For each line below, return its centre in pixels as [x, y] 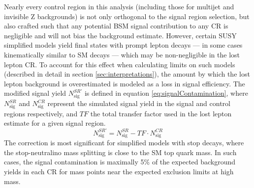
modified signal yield [35, 93]
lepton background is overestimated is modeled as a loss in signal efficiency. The [125, 83]
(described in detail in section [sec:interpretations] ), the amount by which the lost [127, 74]
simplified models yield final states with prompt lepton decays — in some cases [123, 45]
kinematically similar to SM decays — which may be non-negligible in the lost [122, 54]
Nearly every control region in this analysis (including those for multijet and [119, 6]
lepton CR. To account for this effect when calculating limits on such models [120, 64]
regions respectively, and [41, 113]
